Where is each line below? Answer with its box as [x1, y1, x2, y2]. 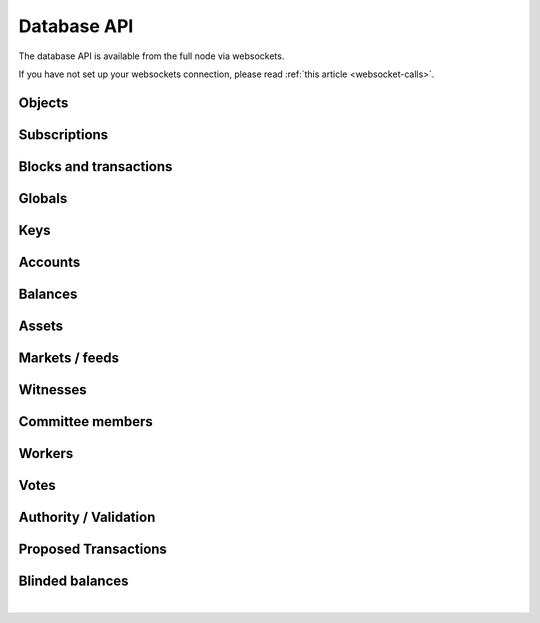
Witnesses [18, 381, 87, 398]
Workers [18, 445, 74, 462]
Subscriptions [18, 126, 109, 143]
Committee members [18, 413, 154, 430]
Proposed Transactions [18, 540, 167, 557]
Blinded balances [18, 572, 129, 589]
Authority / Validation [18, 508, 156, 525]
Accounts [18, 253, 81, 270]
